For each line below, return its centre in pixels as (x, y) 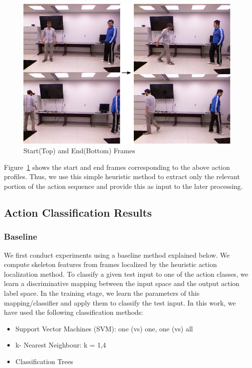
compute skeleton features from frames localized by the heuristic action (110, 264)
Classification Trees (44, 361)
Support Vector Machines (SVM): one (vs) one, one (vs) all (104, 328)
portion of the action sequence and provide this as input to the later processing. (124, 186)
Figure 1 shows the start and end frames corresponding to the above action (117, 167)
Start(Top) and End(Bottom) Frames (79, 151)
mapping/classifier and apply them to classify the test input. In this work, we (120, 302)
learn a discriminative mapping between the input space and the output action (122, 283)
